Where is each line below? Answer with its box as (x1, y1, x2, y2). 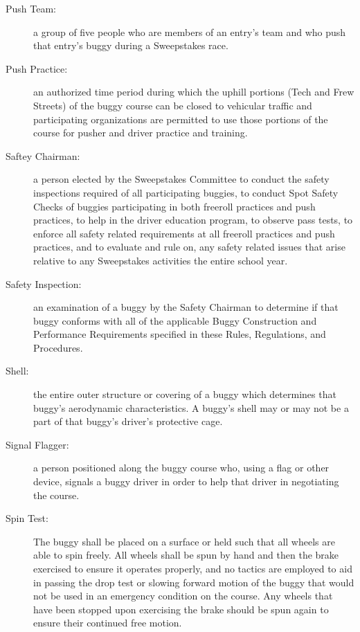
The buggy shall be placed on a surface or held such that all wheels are (33, 534, 335, 548)
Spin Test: (6, 511, 48, 525)
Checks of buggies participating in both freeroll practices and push (33, 199, 316, 213)
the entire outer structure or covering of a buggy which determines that (33, 387, 336, 401)
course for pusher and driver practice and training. (33, 125, 248, 140)
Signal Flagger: (6, 437, 69, 451)
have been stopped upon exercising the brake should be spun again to (33, 602, 329, 616)
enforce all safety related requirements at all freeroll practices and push (33, 226, 335, 240)
